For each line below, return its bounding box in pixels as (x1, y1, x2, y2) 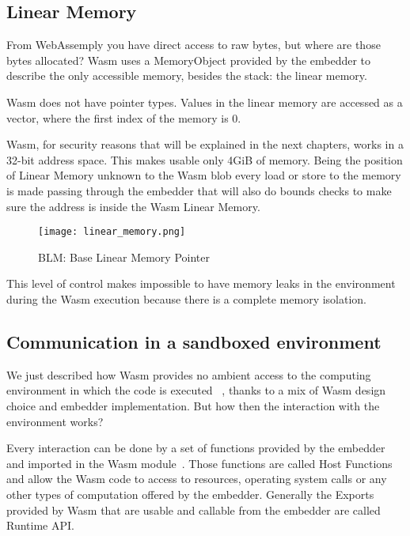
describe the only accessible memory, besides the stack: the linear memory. (6, 67, 367, 84)
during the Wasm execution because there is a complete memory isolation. (6, 290, 366, 307)
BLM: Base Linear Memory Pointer (38, 248, 210, 265)
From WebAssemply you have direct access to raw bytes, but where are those (6, 36, 381, 53)
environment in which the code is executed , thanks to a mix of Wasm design (6, 382, 386, 398)
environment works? (6, 413, 104, 429)
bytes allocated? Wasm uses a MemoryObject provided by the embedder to (6, 51, 371, 68)
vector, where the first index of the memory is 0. (6, 109, 241, 126)
